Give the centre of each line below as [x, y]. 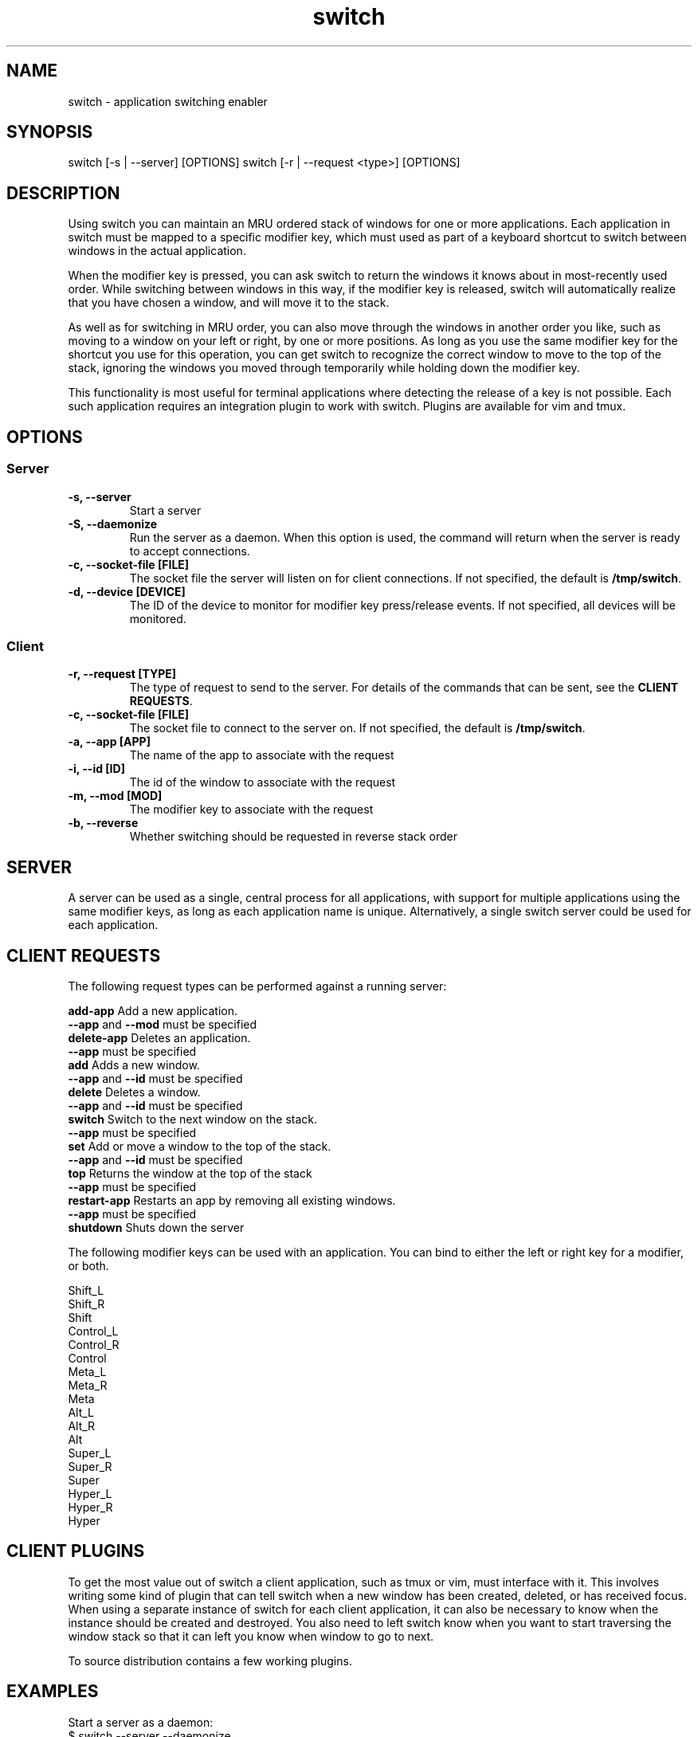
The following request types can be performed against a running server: [257, 986]
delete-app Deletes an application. [159, 1037]
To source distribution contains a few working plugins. [210, 1661]
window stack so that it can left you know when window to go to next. [251, 1636]
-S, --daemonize [113, 523]
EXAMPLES [53, 1692]
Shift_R [86, 1304]
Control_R [94, 1344]
